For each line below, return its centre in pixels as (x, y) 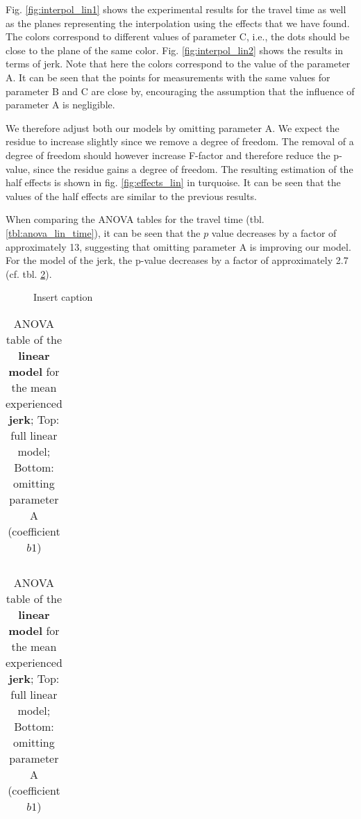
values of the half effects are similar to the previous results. (131, 196)
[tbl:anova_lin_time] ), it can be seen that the (103, 232)
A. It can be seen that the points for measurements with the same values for (168, 77)
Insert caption (63, 297)
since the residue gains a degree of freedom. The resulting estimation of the (193, 168)
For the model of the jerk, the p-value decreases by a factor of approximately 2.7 (177, 260)
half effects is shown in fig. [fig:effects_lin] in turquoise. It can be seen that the (173, 182)
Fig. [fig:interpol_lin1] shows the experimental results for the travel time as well (176, 9)
